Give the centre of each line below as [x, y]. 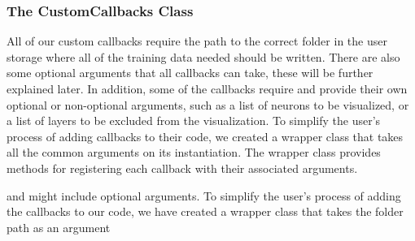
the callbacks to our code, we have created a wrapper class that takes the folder [205, 211]
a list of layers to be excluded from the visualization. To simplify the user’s [194, 120]
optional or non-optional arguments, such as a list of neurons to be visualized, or [208, 104]
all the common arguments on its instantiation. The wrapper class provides [194, 152]
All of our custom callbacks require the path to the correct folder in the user [197, 41]
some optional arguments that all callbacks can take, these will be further [190, 73]
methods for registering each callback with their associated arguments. [182, 168]
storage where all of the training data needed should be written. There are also [203, 56]
